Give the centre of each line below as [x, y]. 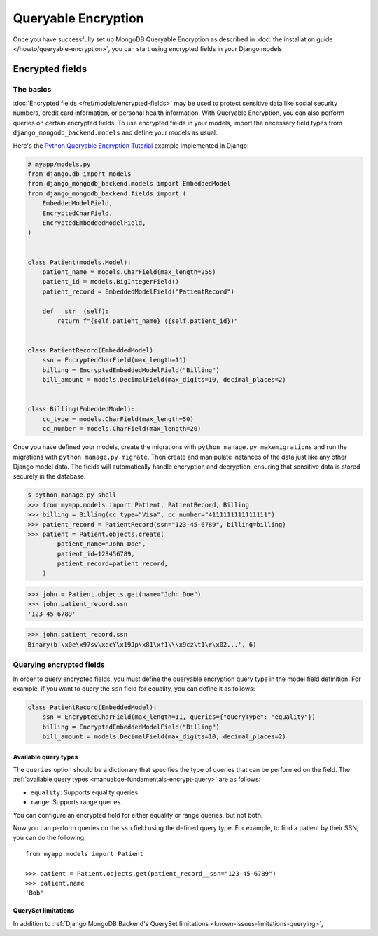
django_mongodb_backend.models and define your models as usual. [115, 132]
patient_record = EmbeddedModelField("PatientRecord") [138, 291]
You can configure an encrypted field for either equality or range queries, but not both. [138, 815]
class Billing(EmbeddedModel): [82, 409]
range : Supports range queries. [76, 802]
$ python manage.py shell [72, 495]
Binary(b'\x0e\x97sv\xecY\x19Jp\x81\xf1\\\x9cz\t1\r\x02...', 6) [142, 644]
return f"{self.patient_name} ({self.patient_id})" [148, 321]
